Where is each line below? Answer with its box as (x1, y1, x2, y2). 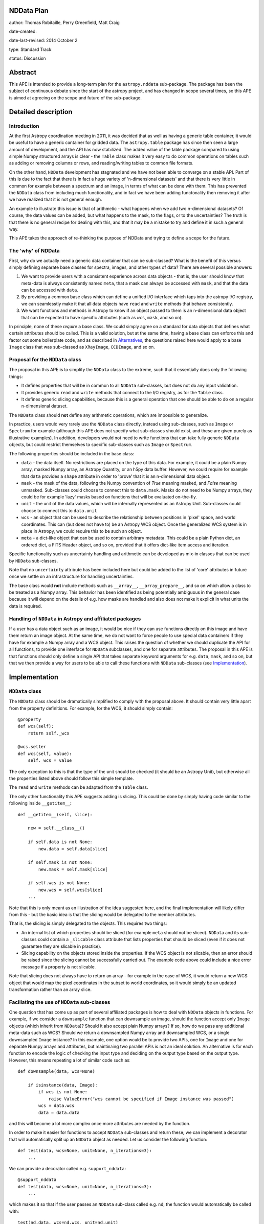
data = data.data (38, 1109, 80, 1115)
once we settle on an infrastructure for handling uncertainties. (9, 573, 134, 580)
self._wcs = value (27, 758, 72, 763)
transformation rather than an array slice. (9, 987, 92, 992)
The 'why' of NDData (9, 247, 60, 254)
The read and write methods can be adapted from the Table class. (9, 784, 149, 790)
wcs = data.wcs (38, 1103, 75, 1108)
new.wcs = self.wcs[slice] (38, 887, 103, 893)
